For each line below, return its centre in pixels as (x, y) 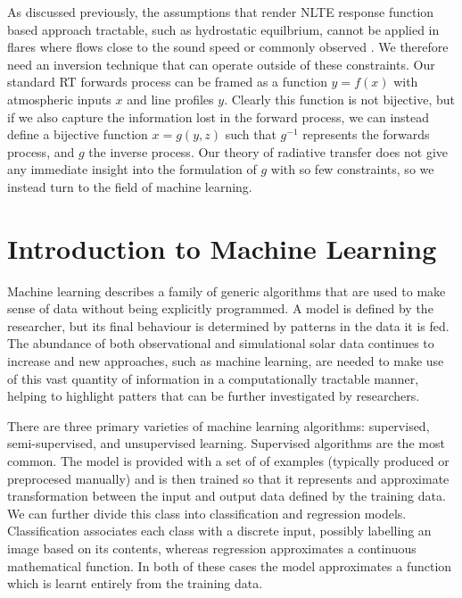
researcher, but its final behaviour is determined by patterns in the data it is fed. (228, 325)
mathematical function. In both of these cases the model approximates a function (230, 565)
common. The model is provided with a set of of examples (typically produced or (228, 461)
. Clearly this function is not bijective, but (339, 99)
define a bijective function (78, 134)
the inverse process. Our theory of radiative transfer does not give (268, 151)
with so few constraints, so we (352, 169)
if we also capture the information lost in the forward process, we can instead (219, 116)
